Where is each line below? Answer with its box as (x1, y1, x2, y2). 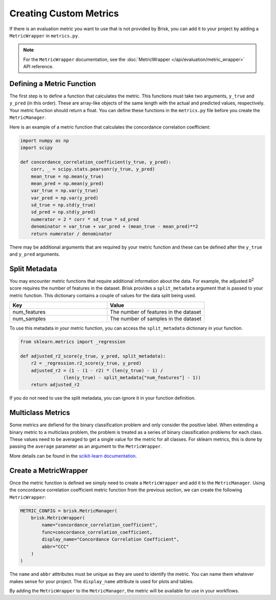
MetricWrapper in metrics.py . (9, 32, 79, 38)
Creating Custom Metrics (9, 8, 119, 19)
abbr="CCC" (41, 544, 69, 549)
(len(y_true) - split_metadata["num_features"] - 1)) (63, 375, 201, 381)
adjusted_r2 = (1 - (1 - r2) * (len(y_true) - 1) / (31, 367, 164, 374)
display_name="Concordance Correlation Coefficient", (41, 536, 179, 543)
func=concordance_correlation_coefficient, (41, 529, 153, 535)
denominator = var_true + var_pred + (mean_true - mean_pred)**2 (31, 223, 198, 230)
